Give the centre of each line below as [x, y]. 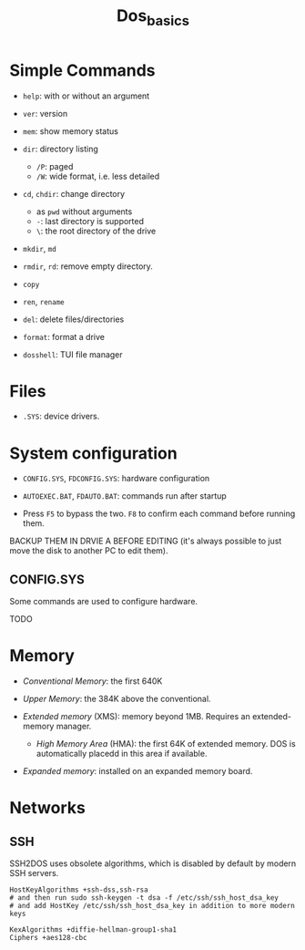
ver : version [45, 113]
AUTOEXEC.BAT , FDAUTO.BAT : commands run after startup [125, 496]
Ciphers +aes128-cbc [49, 938]
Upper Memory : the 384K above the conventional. [117, 699]
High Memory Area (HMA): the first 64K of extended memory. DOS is [166, 744]
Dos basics [153, 17]
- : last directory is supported [90, 221]
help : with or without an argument [86, 96]
